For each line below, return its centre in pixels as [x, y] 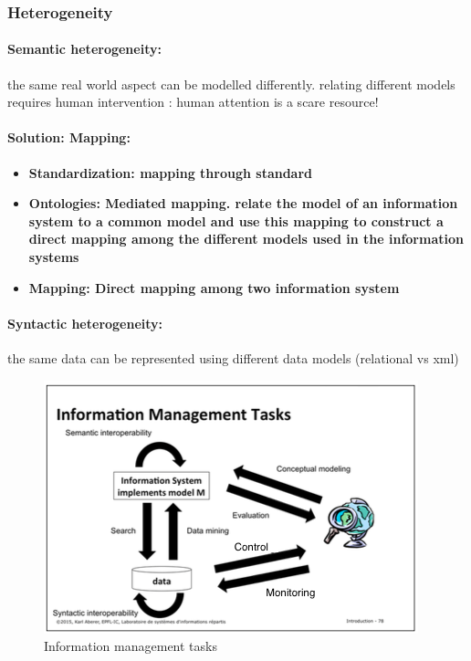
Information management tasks [131, 646]
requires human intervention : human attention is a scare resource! [193, 102]
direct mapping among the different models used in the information [246, 239]
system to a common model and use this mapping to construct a [236, 220]
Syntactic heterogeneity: [85, 323]
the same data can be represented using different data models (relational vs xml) [233, 357]
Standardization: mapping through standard [171, 172]
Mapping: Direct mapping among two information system [214, 287]
